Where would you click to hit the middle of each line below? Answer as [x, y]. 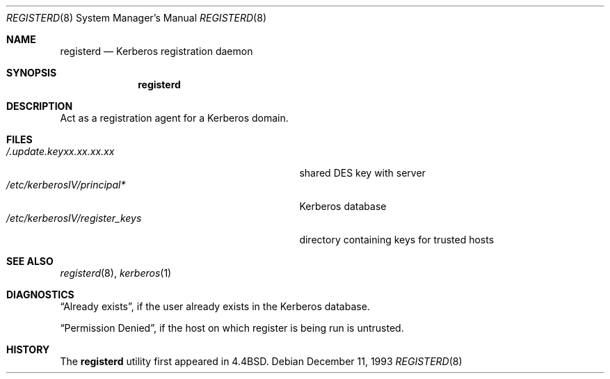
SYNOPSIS [32, 73]
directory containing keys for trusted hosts [397, 240]
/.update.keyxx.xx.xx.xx [61, 151]
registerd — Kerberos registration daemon [156, 51]
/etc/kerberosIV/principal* [66, 185]
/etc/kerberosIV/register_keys [74, 218]
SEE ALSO [30, 261]
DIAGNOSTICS [40, 295]
